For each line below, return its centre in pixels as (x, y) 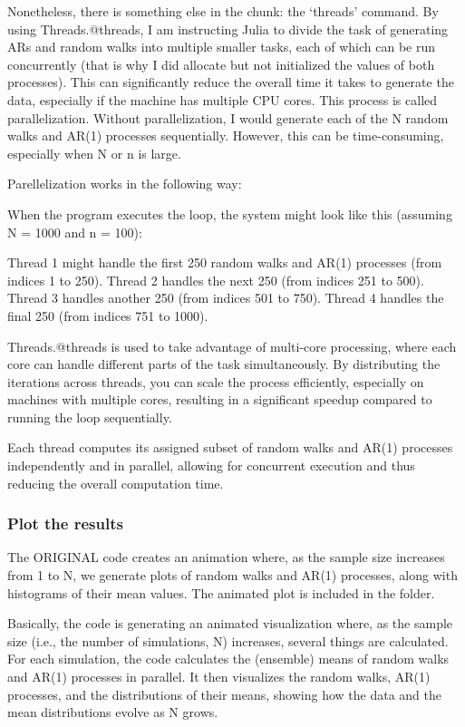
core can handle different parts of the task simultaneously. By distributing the (224, 364)
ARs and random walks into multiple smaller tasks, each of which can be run (222, 47)
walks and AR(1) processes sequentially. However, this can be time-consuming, (226, 136)
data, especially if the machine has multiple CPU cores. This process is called (223, 99)
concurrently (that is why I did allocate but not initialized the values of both (221, 64)
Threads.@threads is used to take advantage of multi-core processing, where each (232, 346)
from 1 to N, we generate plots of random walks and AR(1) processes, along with (232, 575)
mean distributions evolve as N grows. (113, 712)
